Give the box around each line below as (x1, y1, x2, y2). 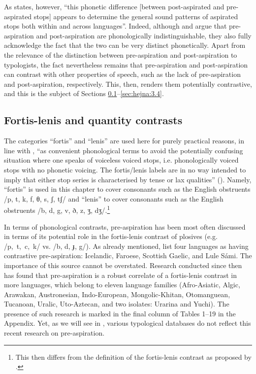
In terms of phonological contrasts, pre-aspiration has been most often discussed (4, 221, 246, 232)
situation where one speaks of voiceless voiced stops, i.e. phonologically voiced (4, 155, 239, 165)
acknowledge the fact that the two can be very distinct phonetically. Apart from (4, 40, 246, 50)
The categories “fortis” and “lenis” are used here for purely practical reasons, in (4, 136, 245, 146)
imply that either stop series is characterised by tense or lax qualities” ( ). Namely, (4, 174, 252, 184)
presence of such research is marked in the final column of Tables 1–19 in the (4, 308, 236, 318)
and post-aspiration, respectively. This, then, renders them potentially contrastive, (4, 78, 252, 89)
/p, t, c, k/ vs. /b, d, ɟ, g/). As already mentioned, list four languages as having (4, 240, 249, 251)
